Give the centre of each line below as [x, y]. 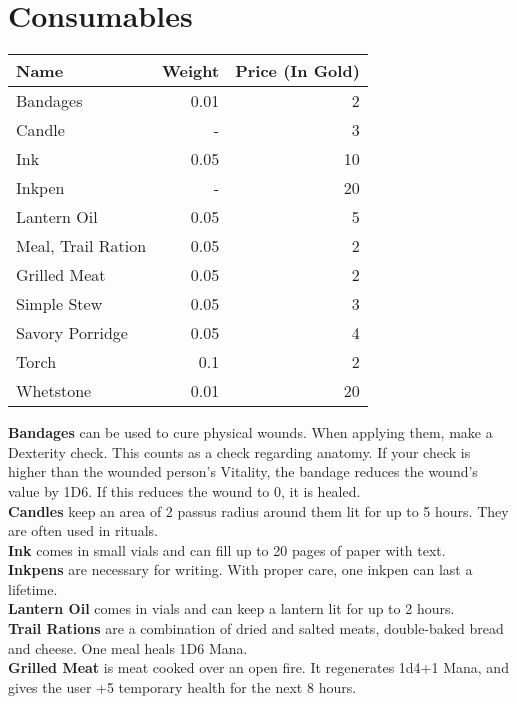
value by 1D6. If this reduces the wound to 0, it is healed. [184, 490]
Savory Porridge [72, 333]
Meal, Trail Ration [81, 246]
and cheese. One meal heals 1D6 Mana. [128, 647]
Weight [191, 71]
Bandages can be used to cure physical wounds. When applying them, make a [250, 432]
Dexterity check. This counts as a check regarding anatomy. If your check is [239, 451]
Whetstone [54, 391]
